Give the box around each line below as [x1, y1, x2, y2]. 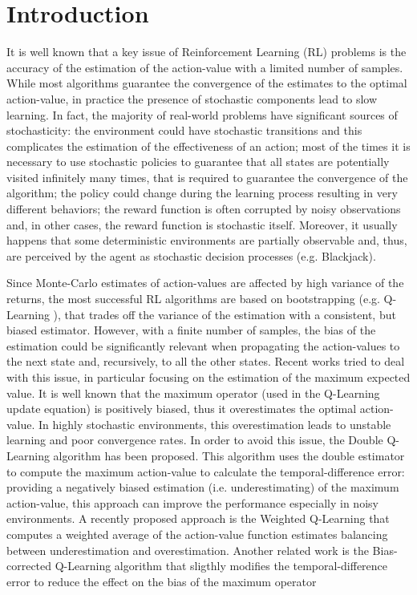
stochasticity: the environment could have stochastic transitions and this [6, 122, 362, 139]
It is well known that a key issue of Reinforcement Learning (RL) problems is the [6, 43, 407, 60]
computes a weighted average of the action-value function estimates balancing [6, 525, 388, 542]
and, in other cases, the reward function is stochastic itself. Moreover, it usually [6, 216, 398, 233]
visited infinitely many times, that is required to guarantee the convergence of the [6, 168, 408, 185]
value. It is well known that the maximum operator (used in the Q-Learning [6, 384, 380, 401]
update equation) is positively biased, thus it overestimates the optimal [6, 400, 357, 417]
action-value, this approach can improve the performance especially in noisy [6, 494, 379, 511]
